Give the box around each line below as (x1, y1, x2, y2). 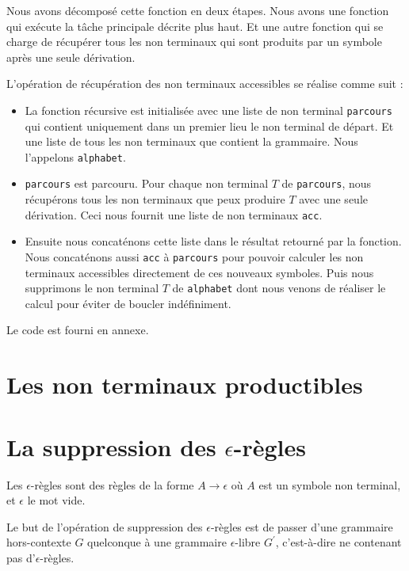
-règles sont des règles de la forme (30, 476, 194, 493)
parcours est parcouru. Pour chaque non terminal (25, 175, 269, 192)
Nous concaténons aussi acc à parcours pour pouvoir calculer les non (25, 248, 364, 265)
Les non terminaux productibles (6, 368, 363, 401)
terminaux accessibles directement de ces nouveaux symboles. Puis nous (25, 264, 374, 280)
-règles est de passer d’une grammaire (210, 518, 393, 535)
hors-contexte (6, 534, 71, 550)
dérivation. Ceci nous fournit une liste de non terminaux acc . (25, 206, 323, 223)
